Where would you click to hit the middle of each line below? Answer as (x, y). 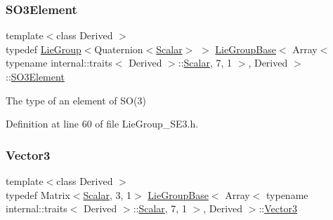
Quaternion (119, 49)
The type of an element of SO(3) (76, 100)
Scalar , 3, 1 (107, 194)
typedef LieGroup (44, 49)
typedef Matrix (38, 194)
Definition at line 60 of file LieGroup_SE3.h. (102, 124)
